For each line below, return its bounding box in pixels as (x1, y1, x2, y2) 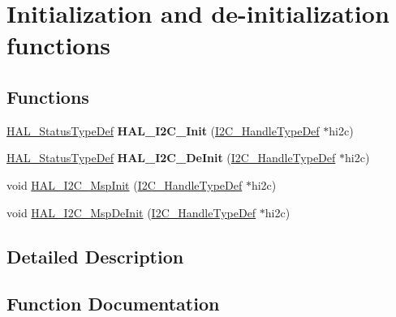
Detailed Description (6, 243, 184, 268)
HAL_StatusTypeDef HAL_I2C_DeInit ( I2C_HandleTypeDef (6, 149, 336, 166)
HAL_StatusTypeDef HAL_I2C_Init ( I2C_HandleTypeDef (6, 122, 320, 139)
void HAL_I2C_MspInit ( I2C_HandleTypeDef (6, 176, 243, 193)
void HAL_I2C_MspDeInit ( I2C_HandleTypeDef (6, 203, 256, 221)
